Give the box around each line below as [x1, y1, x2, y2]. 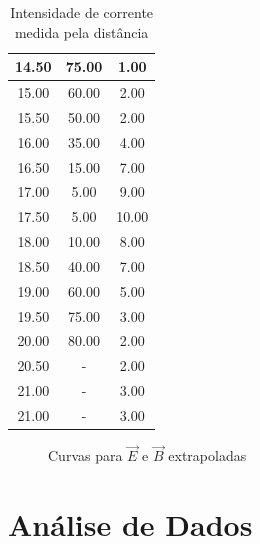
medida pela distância [14, 21, 149, 42]
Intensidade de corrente [10, 2, 154, 22]
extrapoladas [168, 445, 247, 466]
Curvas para [48, 445, 123, 466]
